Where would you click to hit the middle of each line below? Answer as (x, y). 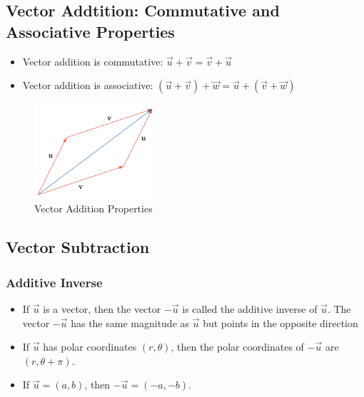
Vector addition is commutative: (93, 61)
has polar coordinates (90, 347)
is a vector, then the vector (102, 308)
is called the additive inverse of (250, 308)
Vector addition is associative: (88, 85)
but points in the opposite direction (280, 323)
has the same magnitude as (130, 323)
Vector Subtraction (78, 247)
